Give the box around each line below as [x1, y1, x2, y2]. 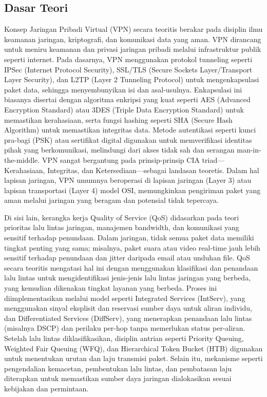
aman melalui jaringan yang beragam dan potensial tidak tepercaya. [4, 195, 219, 205]
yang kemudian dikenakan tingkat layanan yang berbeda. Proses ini [4, 282, 217, 293]
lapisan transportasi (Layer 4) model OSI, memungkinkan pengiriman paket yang [4, 184, 261, 195]
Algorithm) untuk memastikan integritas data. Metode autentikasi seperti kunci [4, 124, 256, 135]
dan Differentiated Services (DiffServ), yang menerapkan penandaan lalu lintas [4, 312, 252, 323]
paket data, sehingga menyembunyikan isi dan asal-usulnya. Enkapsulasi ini [4, 84, 242, 94]
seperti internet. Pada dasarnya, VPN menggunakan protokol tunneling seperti [4, 53, 253, 64]
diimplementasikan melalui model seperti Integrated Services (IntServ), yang [4, 292, 245, 303]
